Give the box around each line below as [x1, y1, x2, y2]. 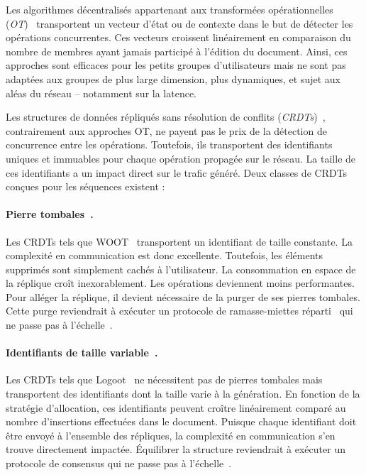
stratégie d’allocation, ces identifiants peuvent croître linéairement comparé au [6, 400, 346, 415]
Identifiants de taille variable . [6, 345, 158, 360]
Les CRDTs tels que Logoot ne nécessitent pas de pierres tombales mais [6, 372, 323, 387]
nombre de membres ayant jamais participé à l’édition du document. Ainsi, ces [6, 43, 348, 58]
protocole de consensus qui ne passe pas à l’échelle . [6, 456, 232, 471]
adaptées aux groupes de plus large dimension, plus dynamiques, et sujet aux [6, 71, 340, 86]
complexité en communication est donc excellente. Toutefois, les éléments [6, 248, 323, 263]
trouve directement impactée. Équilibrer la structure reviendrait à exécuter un [6, 442, 345, 457]
